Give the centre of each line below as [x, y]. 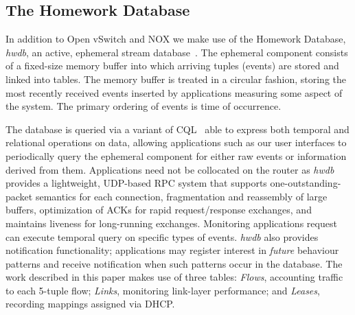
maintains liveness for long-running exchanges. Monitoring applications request [171, 223]
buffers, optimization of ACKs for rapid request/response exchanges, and [159, 210]
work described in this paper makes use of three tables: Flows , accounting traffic [174, 277]
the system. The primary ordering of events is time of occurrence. [144, 106]
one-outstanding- [306, 183]
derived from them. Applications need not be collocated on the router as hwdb [170, 169]
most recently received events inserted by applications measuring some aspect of [174, 92]
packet [19, 196]
